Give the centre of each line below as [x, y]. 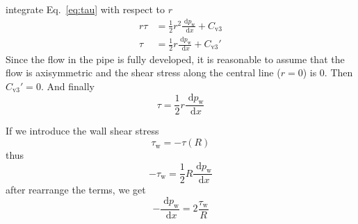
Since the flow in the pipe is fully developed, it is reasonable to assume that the [175, 59]
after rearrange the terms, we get [76, 190]
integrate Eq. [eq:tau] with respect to [86, 9]
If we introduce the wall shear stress [82, 131]
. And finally [67, 86]
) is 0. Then [328, 72]
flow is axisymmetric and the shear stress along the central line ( [143, 72]
